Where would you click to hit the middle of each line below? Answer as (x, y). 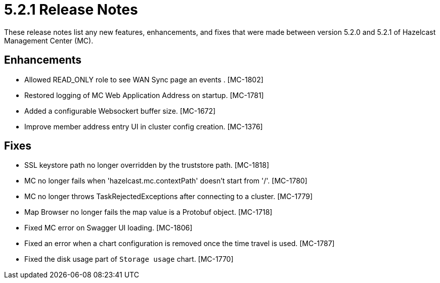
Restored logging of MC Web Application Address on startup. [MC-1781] (144, 95)
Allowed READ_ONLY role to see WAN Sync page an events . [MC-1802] (144, 79)
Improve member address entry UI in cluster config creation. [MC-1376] (144, 126)
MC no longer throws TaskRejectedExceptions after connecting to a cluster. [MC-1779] (169, 197)
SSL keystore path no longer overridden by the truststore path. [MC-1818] (147, 165)
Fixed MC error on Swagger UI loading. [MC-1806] (108, 228)
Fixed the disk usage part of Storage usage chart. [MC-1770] (129, 259)
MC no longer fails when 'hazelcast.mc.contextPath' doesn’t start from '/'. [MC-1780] (166, 181)
